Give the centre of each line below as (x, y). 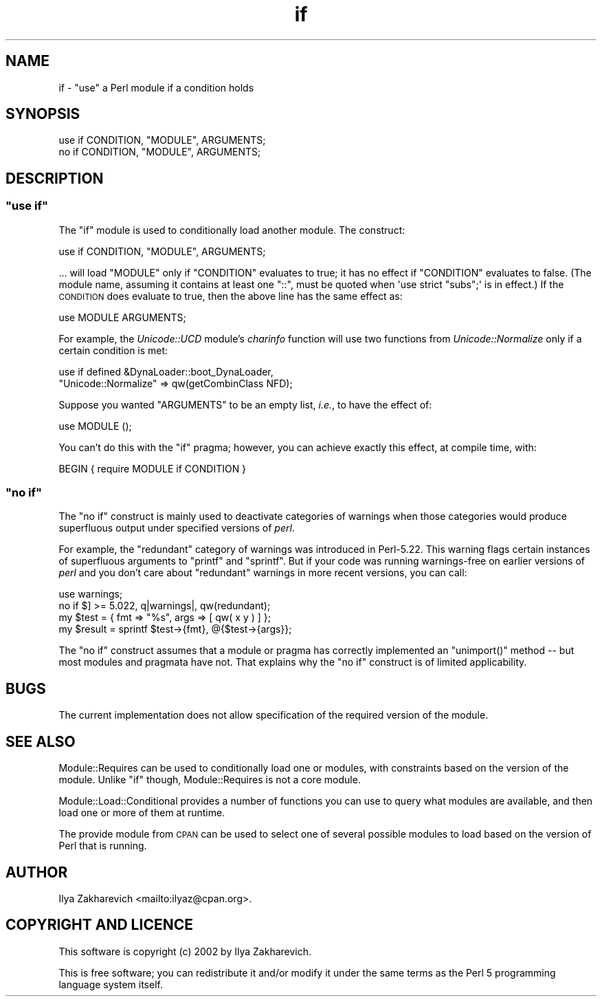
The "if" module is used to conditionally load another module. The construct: (232, 230)
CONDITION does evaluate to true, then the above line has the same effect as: (231, 296)
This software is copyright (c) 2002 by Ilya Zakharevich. (185, 951)
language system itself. (111, 984)
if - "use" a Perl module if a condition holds (156, 87)
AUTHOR (37, 872)
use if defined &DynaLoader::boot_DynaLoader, (166, 371)
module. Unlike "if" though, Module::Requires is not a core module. (210, 780)
